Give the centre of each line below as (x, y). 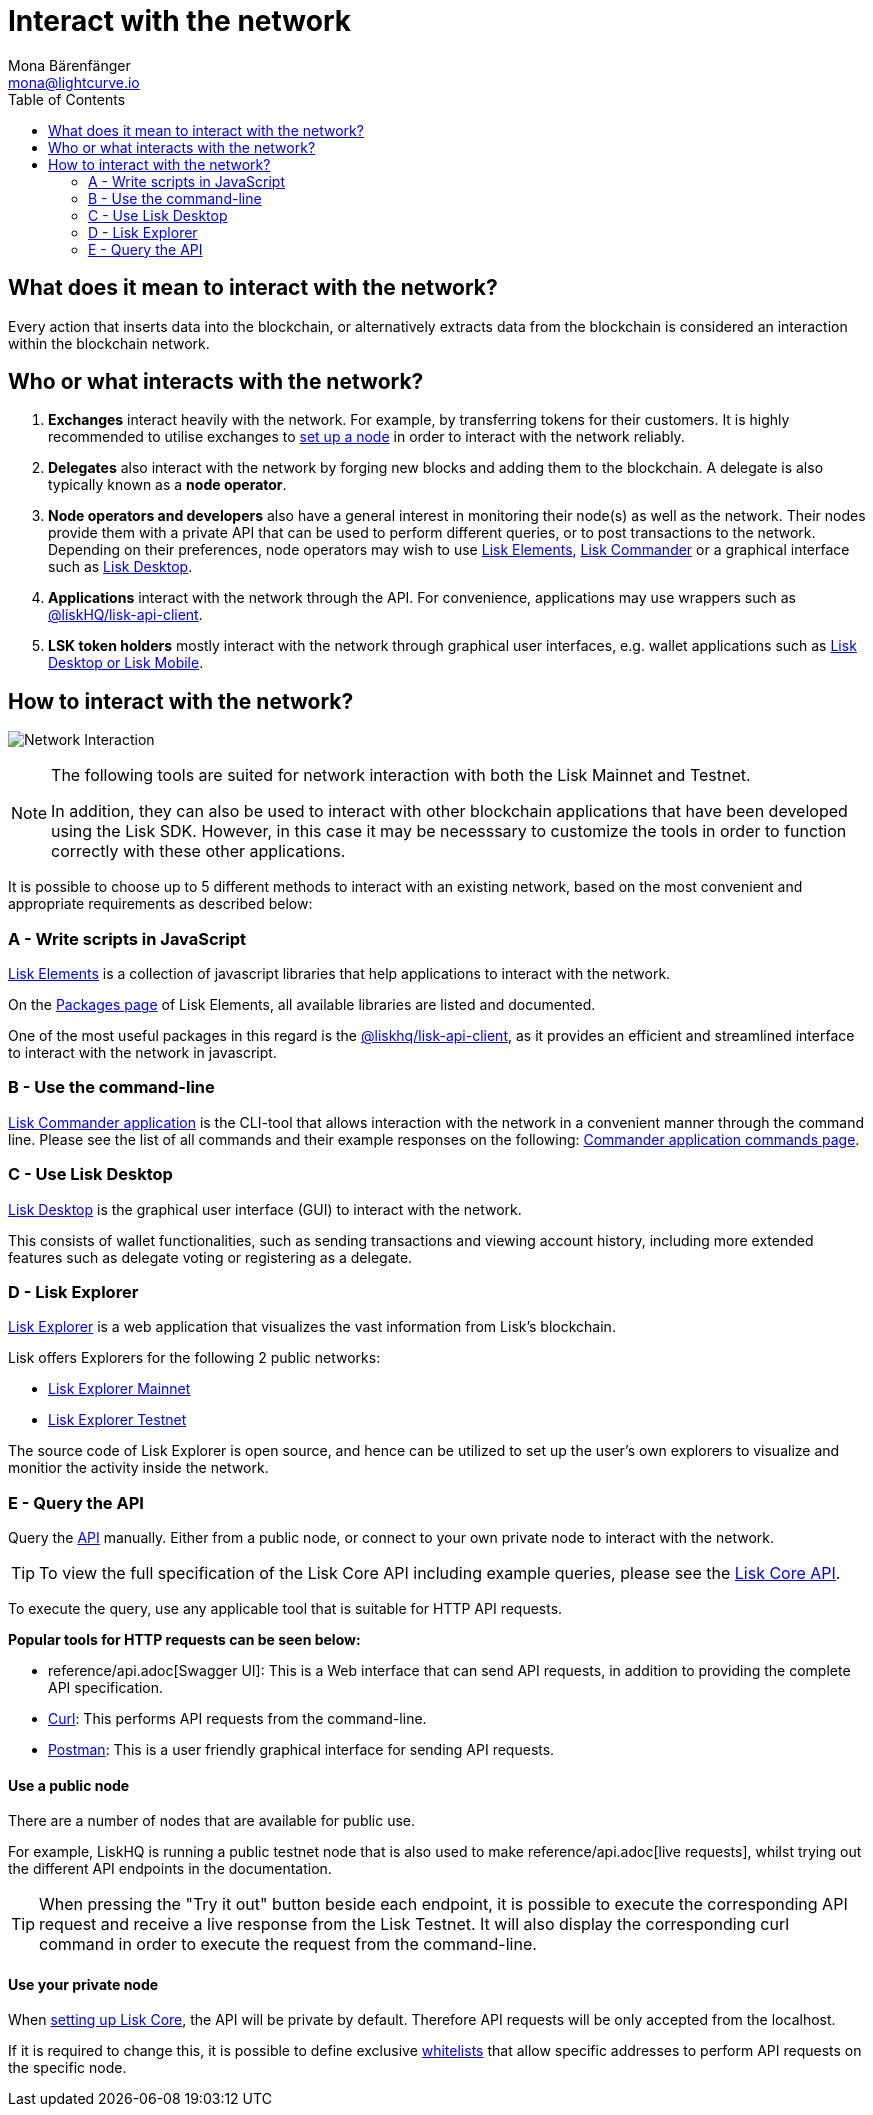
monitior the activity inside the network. (138, 1468)
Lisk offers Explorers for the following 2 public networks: (194, 1358)
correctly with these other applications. (198, 851)
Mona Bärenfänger (69, 65)
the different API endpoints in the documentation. (170, 1869)
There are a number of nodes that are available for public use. (212, 1821)
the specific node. (67, 2068)
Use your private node (83, 1984)
